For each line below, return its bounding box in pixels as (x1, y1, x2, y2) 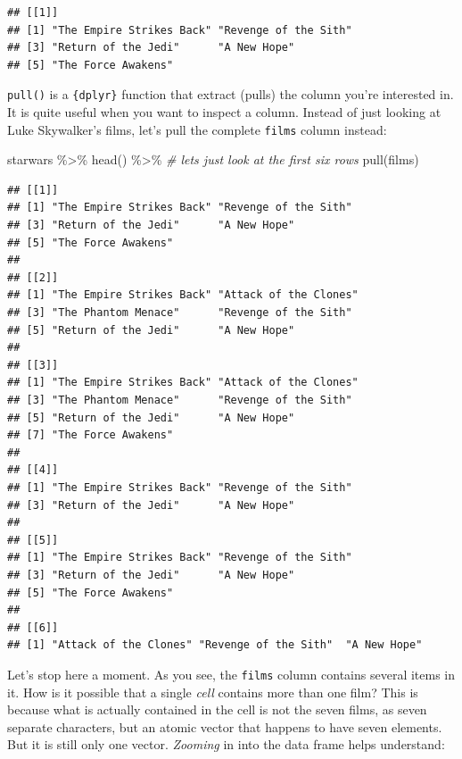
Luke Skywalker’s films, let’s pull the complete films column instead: (7, 120, 387, 138)
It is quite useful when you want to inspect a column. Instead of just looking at (7, 103, 441, 121)
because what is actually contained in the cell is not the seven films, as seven (7, 700, 427, 719)
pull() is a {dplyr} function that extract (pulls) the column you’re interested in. (7, 85, 454, 104)
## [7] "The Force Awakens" (7, 429, 174, 442)
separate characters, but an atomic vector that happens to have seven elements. (7, 717, 442, 736)
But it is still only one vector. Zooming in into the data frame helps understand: (7, 735, 445, 754)
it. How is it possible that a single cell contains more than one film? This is (7, 682, 418, 701)
